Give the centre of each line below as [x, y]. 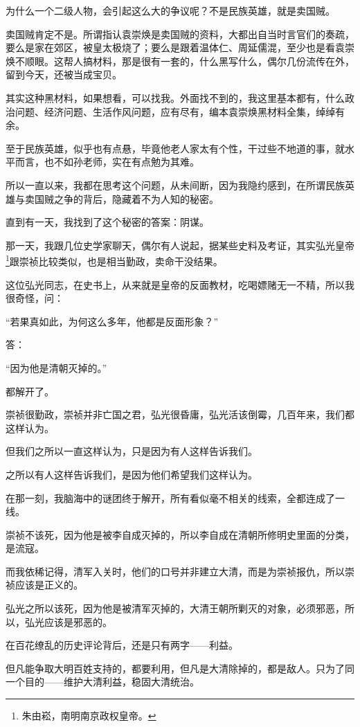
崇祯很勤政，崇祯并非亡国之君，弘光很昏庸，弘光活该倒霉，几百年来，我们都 [180, 414]
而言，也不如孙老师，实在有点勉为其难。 [107, 162]
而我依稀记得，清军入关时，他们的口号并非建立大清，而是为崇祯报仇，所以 [175, 571]
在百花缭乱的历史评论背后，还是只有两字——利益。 [122, 645]
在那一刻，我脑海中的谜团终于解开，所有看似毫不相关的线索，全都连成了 [170, 497]
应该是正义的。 [49, 585]
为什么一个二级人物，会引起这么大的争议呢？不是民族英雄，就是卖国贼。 [170, 10]
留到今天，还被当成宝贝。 [64, 74]
